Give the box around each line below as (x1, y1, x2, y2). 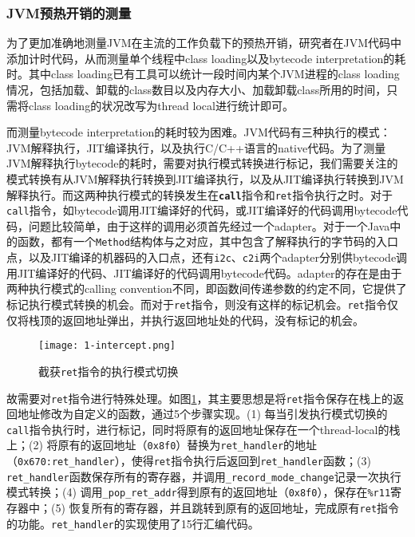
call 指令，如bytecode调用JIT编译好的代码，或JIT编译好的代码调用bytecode (6, 202, 397, 219)
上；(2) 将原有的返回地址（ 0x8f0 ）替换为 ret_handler (6, 436, 284, 453)
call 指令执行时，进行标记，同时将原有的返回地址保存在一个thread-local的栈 (6, 421, 401, 437)
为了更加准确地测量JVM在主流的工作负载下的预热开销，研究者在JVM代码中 (6, 34, 402, 51)
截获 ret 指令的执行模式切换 (38, 362, 179, 379)
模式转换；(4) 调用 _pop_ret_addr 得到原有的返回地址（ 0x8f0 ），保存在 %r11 (6, 484, 391, 500)
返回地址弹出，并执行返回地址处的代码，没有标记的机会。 (61, 311, 364, 328)
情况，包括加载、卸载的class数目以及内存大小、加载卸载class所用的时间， (6, 81, 387, 97)
